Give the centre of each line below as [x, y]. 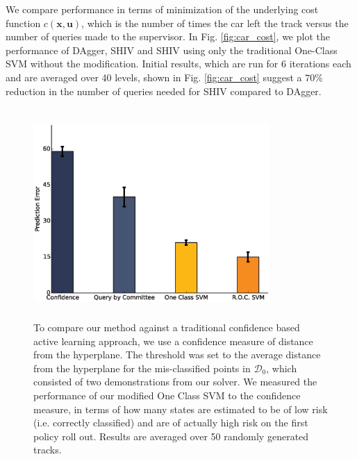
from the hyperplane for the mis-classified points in [142, 368]
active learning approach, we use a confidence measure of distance [173, 341]
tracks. [48, 450]
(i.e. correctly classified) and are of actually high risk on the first [171, 423]
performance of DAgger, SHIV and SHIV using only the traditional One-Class [172, 50]
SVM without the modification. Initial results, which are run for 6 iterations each [178, 64]
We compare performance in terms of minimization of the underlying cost [162, 9]
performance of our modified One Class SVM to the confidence [167, 395]
